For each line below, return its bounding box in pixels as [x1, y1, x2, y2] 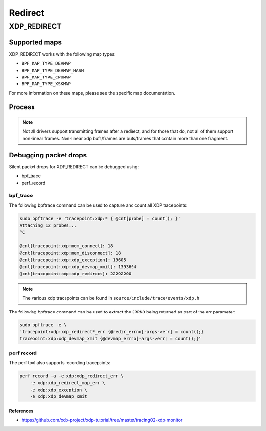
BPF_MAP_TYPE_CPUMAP [21, 74, 71, 80]
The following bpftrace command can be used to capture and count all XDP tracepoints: [9, 202, 188, 208]
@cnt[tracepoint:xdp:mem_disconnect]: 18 [19, 250, 121, 256]
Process [9, 103, 35, 111]
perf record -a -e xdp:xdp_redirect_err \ [19, 373, 124, 379]
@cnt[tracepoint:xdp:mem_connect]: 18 [19, 243, 113, 249]
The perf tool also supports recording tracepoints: [9, 360, 111, 366]
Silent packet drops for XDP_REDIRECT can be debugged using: [9, 163, 139, 170]
